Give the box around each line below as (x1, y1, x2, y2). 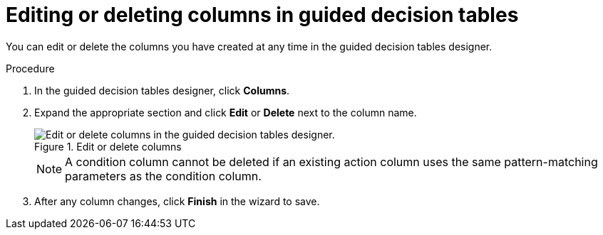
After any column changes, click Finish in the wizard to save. (34, 195, 320, 207)
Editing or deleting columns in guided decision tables (6, 3, 519, 27)
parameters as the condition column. (65, 168, 262, 183)
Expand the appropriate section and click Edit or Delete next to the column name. (34, 106, 417, 119)
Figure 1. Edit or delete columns (34, 140, 182, 153)
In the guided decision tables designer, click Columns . (34, 84, 290, 97)
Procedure (6, 62, 55, 75)
